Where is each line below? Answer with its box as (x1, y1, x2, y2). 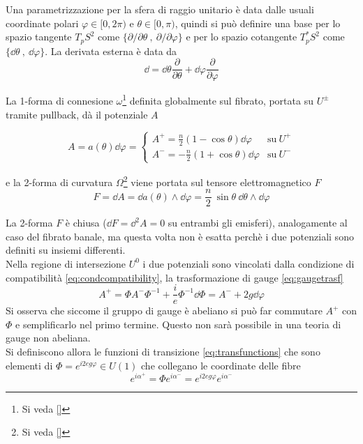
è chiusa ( (65, 215, 107, 230)
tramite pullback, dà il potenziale (6, 107, 148, 121)
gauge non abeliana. (6, 330, 91, 345)
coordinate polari (6, 15, 79, 30)
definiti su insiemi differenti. (6, 243, 126, 257)
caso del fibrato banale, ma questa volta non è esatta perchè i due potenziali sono (6, 229, 354, 243)
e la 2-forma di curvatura (6, 174, 113, 189)
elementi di (6, 358, 53, 372)
